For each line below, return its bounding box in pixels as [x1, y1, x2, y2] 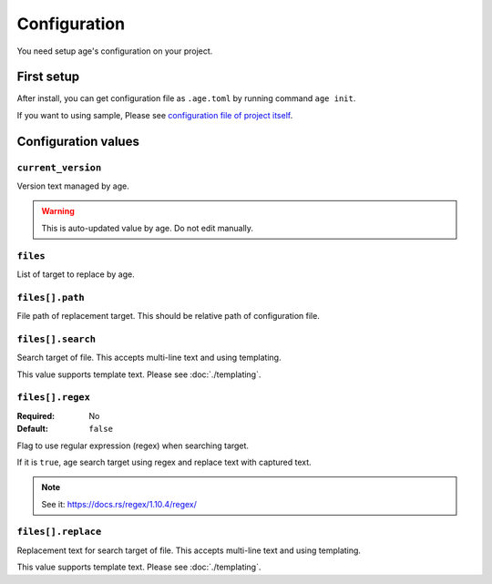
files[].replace [16, 526, 102, 538]
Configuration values [16, 133, 140, 149]
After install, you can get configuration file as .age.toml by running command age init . [16, 93, 356, 104]
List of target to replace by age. [16, 269, 136, 280]
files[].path [16, 292, 86, 303]
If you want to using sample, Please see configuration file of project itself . [16, 109, 293, 120]
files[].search [16, 333, 96, 345]
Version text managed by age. [16, 180, 129, 191]
